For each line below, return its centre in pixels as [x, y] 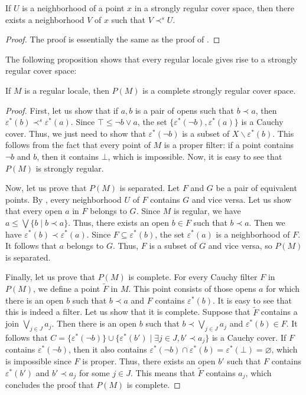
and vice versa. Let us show [242, 199]
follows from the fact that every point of [78, 145]
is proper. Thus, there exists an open [149, 361]
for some [94, 372]
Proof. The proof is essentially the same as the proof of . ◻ [113, 39]
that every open [34, 211]
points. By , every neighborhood [64, 199]
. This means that [163, 372]
